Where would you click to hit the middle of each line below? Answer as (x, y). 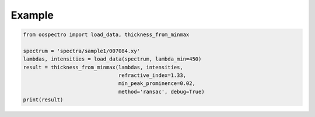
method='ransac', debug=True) (161, 91)
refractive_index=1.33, (152, 75)
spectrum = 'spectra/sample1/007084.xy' (81, 51)
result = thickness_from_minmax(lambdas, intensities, (103, 67)
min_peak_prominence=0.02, (157, 84)
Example (32, 15)
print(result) (43, 100)
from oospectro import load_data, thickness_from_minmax (106, 35)
